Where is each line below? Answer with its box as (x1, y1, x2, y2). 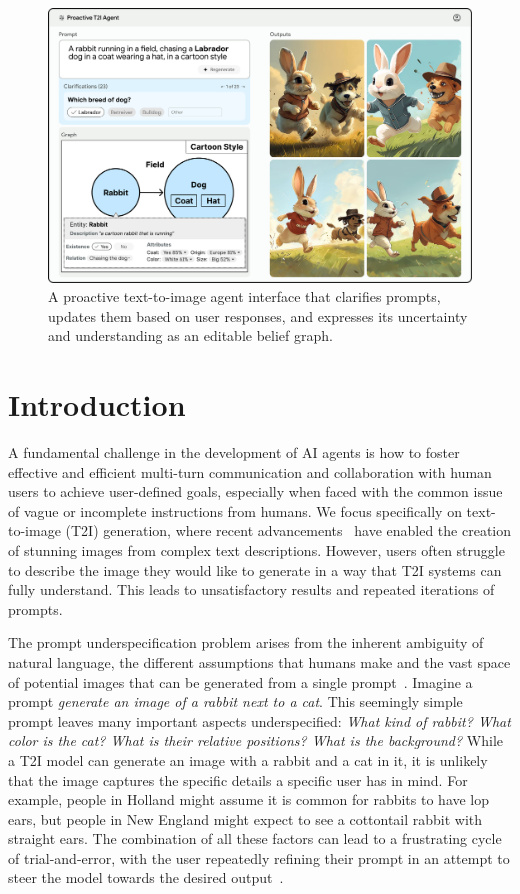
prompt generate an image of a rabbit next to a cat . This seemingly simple (8, 691, 463, 712)
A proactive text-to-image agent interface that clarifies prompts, (48, 286, 441, 307)
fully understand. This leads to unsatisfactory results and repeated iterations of (8, 579, 495, 600)
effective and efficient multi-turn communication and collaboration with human (8, 461, 492, 482)
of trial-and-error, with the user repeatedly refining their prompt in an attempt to (8, 847, 510, 868)
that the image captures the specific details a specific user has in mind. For (8, 769, 468, 790)
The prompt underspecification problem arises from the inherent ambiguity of (8, 632, 484, 653)
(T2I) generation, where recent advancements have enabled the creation (65, 520, 512, 541)
